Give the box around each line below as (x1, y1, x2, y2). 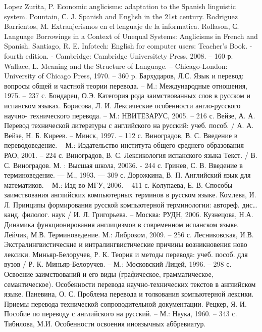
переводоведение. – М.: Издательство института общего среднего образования (4, 140, 244, 150)
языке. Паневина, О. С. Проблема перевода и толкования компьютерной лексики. (4, 288, 254, 299)
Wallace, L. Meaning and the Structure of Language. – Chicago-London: (4, 60, 228, 71)
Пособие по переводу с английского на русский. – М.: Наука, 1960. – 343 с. (4, 308, 237, 319)
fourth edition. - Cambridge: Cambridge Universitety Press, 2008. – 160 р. (4, 50, 233, 61)
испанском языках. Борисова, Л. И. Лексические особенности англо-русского (4, 100, 241, 110)
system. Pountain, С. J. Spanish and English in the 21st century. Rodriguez (4, 11, 238, 21)
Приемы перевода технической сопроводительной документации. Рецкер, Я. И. (4, 298, 247, 309)
